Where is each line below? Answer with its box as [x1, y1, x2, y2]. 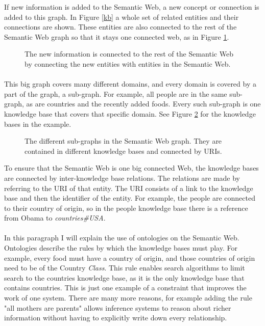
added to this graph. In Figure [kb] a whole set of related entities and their [4, 11, 239, 22]
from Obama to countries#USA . [4, 212, 106, 223]
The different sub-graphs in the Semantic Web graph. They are [25, 135, 222, 146]
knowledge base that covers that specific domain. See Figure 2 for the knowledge [4, 108, 256, 119]
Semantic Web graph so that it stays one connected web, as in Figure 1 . [4, 31, 229, 42]
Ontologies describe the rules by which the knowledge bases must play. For [4, 242, 237, 253]
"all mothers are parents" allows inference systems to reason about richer [4, 302, 231, 313]
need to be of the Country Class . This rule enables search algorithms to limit [4, 262, 245, 273]
